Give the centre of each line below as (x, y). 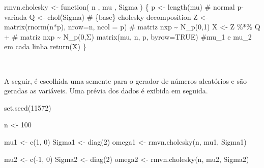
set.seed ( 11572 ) (28, 107)
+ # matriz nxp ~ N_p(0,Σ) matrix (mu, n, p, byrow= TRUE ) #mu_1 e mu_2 (128, 36)
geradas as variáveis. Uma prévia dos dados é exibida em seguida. (106, 91)
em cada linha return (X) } (45, 46)
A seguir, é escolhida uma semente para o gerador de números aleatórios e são (126, 80)
